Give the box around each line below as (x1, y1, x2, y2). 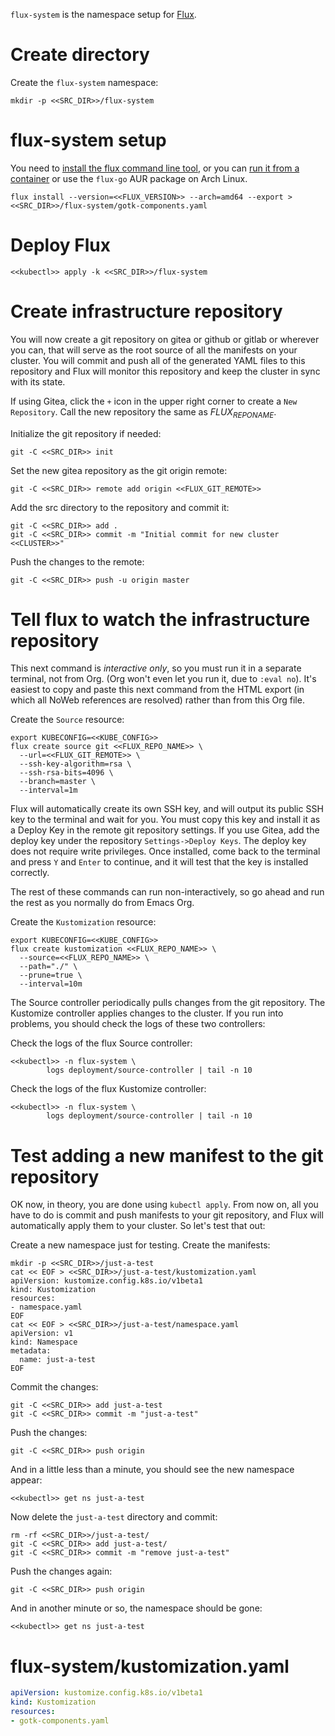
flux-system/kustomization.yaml (10, 1655, 290, 1678)
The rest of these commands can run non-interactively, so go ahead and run (10, 886, 325, 898)
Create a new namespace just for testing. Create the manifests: (10, 1239, 271, 1251)
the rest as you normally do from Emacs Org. (10, 897, 195, 909)
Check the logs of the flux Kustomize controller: (10, 1083, 207, 1095)
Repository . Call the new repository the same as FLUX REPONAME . (10, 405, 277, 420)
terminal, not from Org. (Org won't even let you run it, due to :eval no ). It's (10, 673, 317, 685)
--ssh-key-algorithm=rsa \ (19, 759, 132, 769)
